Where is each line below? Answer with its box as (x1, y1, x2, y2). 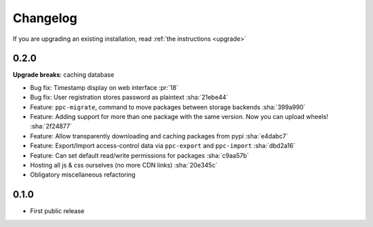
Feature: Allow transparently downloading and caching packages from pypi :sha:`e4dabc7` (30, 131, 289, 140)
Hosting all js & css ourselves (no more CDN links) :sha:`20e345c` (30, 161, 218, 169)
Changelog (12, 10, 77, 26)
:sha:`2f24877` (30, 122, 73, 131)
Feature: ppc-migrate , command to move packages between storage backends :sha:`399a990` (30, 102, 306, 111)
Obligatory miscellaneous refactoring (30, 170, 136, 179)
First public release (30, 207, 85, 215)
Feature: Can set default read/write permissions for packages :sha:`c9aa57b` (30, 151, 249, 159)
